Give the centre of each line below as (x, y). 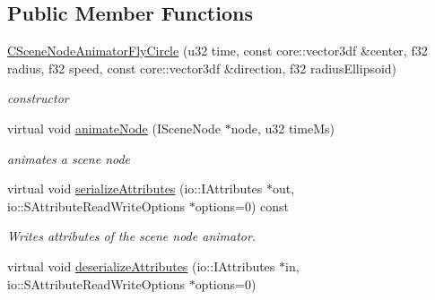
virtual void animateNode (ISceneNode (114, 128)
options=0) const (242, 206)
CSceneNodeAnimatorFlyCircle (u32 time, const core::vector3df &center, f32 (217, 51)
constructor (38, 98)
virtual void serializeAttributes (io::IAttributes (135, 189)
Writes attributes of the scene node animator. (132, 236)
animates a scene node (69, 158)
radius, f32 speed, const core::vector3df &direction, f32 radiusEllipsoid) (202, 68)
